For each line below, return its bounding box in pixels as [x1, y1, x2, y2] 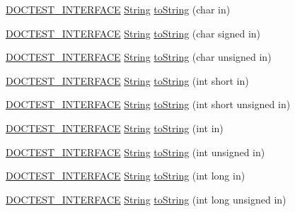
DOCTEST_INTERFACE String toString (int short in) [6, 73, 249, 88]
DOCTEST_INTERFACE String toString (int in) [6, 120, 224, 135]
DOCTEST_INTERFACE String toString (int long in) [6, 168, 245, 183]
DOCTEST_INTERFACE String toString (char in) [6, 2, 231, 16]
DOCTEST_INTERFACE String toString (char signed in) [6, 25, 261, 40]
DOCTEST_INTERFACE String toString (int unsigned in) [6, 144, 265, 159]
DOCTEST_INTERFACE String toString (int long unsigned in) [6, 192, 287, 206]
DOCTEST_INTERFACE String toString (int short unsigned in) [6, 97, 291, 112]
